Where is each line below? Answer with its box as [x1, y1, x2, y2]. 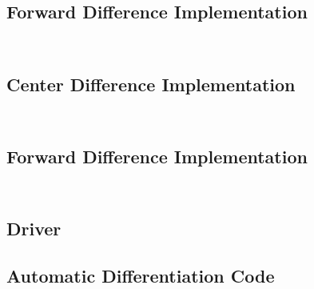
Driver [6, 216, 62, 240]
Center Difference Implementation [6, 71, 296, 96]
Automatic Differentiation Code [6, 263, 275, 287]
